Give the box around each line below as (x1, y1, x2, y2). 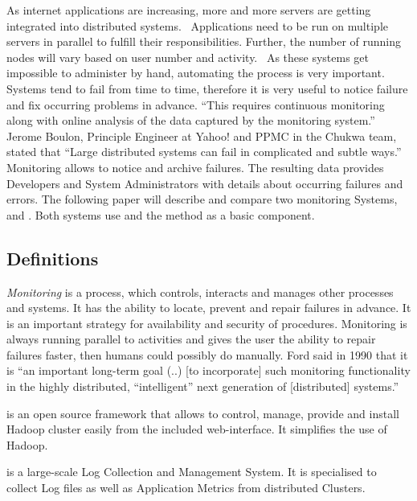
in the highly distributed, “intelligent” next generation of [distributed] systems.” (6, 378, 399, 395)
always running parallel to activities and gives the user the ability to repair (6, 331, 376, 347)
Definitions (6, 245, 99, 270)
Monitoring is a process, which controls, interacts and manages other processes (6, 283, 394, 300)
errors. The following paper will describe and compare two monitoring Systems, (6, 191, 398, 207)
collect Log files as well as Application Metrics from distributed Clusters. (6, 479, 366, 496)
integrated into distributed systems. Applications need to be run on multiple (6, 17, 388, 34)
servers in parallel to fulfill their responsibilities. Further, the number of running (6, 33, 402, 50)
